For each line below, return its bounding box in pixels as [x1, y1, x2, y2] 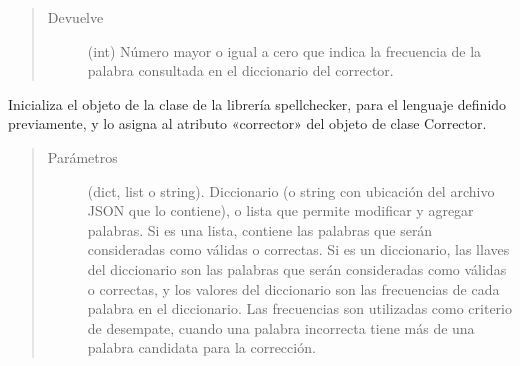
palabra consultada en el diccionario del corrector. [87, 60, 394, 81]
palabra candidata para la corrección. [87, 337, 316, 358]
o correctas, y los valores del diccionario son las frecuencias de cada [87, 278, 500, 299]
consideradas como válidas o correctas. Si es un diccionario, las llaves [87, 239, 510, 260]
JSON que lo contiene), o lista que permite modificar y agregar [87, 200, 474, 221]
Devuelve [47, 7, 104, 27]
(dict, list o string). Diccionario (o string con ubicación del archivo [87, 180, 495, 201]
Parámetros [47, 146, 118, 167]
